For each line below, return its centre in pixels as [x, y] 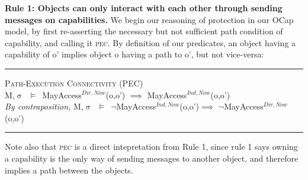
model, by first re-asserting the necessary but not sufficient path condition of [144, 31]
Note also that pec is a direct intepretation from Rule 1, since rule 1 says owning [151, 147]
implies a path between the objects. [69, 170]
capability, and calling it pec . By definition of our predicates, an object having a [150, 42]
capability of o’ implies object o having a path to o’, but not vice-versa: [134, 54]
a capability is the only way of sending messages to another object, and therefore [152, 158]
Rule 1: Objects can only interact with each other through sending [144, 8]
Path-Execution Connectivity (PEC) [74, 83]
